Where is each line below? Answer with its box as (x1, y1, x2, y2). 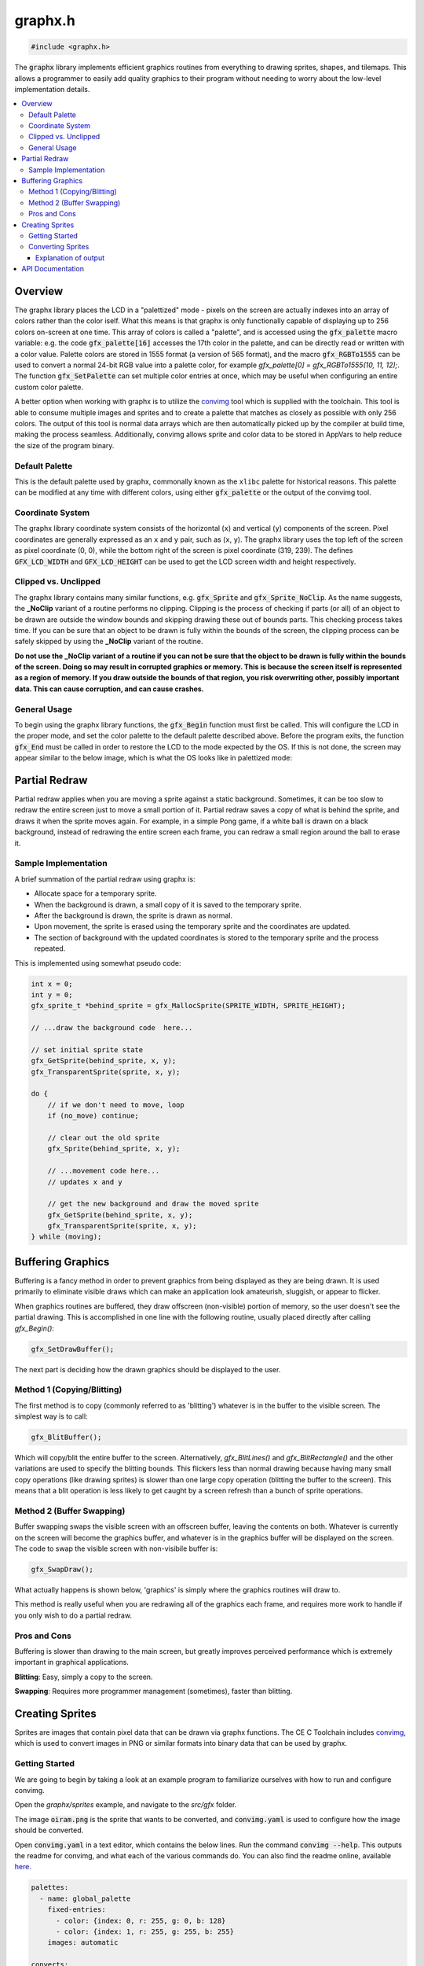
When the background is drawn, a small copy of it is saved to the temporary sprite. (34, 900, 302, 909)
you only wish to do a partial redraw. (14, 1611, 133, 1620)
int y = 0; (31, 990, 73, 999)
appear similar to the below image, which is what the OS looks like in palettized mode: (14, 753, 292, 763)
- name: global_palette (39, 1894, 131, 1903)
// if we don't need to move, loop (47, 1100, 185, 1109)
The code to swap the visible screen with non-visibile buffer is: (14, 1544, 218, 1553)
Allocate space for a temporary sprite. (34, 889, 157, 898)
